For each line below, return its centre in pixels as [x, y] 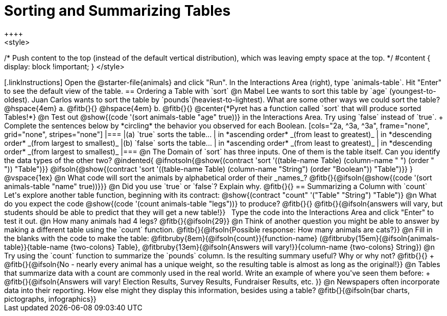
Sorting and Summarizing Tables [117, 11]
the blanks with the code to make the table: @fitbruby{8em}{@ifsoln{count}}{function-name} [161, 238]
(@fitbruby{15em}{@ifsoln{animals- [379, 238]
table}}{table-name [37, 247]
